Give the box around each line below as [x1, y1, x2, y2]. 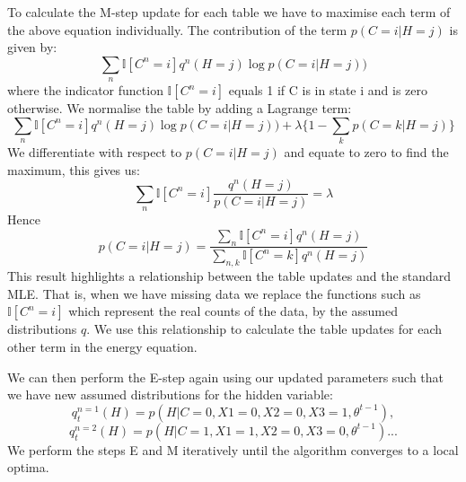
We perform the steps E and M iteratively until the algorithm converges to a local [7, 440, 459, 459]
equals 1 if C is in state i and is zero [228, 81, 428, 100]
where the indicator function [7, 81, 163, 100]
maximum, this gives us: [7, 160, 140, 179]
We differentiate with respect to [7, 143, 182, 162]
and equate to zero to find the [284, 143, 449, 162]
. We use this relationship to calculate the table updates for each [86, 320, 443, 338]
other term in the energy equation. [7, 337, 198, 355]
